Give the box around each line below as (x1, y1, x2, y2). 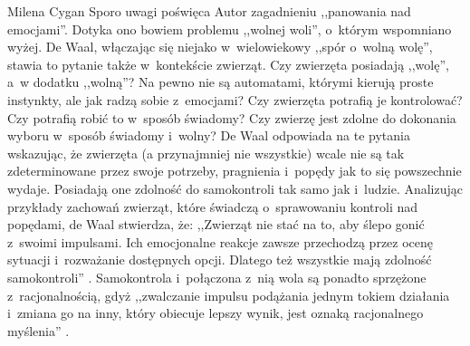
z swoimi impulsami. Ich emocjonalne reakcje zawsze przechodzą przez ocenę (7, 232, 434, 251)
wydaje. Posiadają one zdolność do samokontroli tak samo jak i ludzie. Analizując (7, 178, 464, 197)
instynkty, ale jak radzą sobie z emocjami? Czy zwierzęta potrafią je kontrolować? (7, 90, 463, 109)
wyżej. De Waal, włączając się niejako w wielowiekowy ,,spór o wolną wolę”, (7, 37, 433, 56)
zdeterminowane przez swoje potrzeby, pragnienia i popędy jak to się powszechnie (7, 161, 462, 180)
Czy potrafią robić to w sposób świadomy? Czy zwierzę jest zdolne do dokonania (7, 108, 456, 127)
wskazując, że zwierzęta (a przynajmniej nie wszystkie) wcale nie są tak (7, 143, 405, 162)
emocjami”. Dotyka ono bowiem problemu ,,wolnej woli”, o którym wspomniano (7, 19, 452, 38)
